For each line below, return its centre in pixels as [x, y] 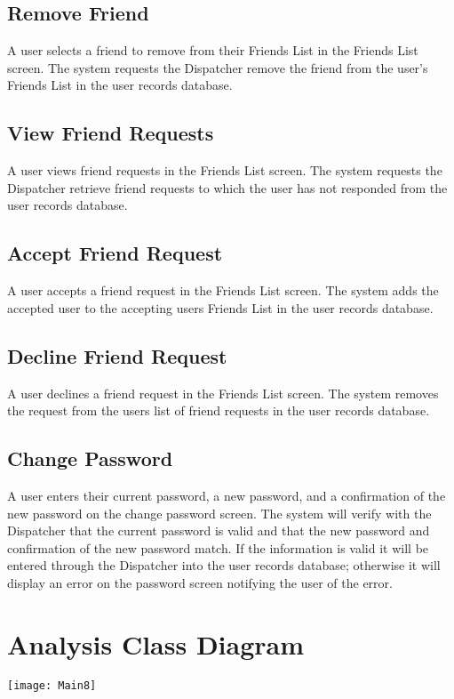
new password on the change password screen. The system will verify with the [219, 513]
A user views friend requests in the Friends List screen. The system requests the [225, 170]
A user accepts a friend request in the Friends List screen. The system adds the [223, 290]
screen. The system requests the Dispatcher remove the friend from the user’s [218, 67]
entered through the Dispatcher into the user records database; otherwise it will [224, 565]
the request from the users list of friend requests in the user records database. [219, 410]
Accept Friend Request [115, 253]
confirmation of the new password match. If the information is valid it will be [218, 547]
